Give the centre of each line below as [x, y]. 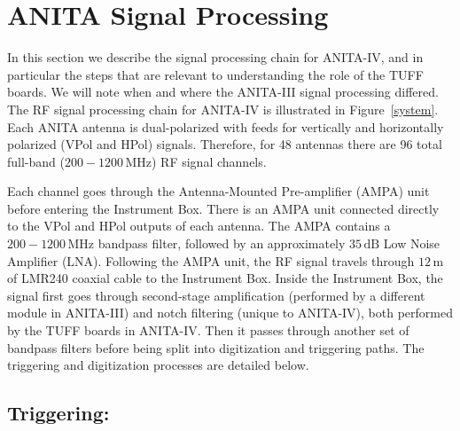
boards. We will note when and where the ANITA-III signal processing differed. [223, 92]
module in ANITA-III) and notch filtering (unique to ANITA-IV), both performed [230, 313]
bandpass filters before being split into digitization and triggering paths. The [216, 347]
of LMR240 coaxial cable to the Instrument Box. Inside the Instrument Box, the [225, 278]
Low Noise [412, 243]
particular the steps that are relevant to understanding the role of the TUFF [215, 74]
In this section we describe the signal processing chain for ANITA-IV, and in [215, 57]
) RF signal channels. [209, 161]
